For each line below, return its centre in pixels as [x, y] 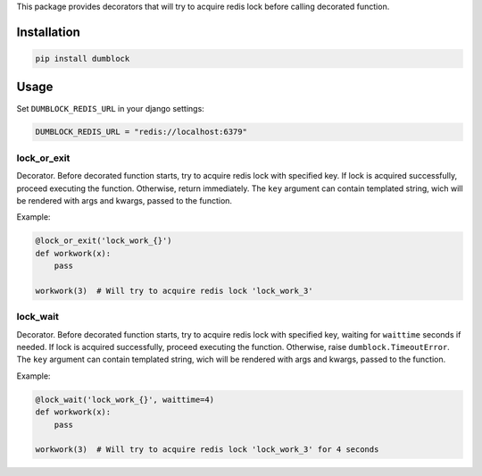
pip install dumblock [83, 58]
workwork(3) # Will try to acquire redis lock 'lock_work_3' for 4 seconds [207, 450]
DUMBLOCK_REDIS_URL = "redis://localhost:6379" [141, 132]
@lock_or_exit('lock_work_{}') [104, 241]
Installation [48, 32]
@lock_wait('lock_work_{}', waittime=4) [125, 399]
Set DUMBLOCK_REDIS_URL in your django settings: [110, 108]
